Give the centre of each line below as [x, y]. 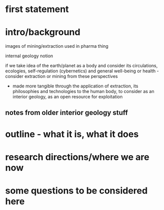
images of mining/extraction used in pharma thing [57, 46]
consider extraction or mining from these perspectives [62, 76]
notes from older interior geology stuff [67, 112]
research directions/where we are [77, 157]
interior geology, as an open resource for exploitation [67, 97]
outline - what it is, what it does [72, 134]
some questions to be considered [76, 191]
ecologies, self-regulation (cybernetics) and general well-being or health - [82, 71]
